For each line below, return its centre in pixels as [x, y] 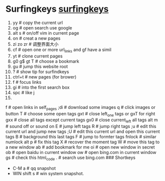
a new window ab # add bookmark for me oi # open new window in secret [80, 147]
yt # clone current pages [37, 56]
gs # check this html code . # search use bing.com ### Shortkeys [71, 158]
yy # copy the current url [38, 23]
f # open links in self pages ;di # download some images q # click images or [81, 108]
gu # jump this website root [40, 66]
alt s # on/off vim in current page [46, 33]
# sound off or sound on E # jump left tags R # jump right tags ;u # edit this [81, 127]
